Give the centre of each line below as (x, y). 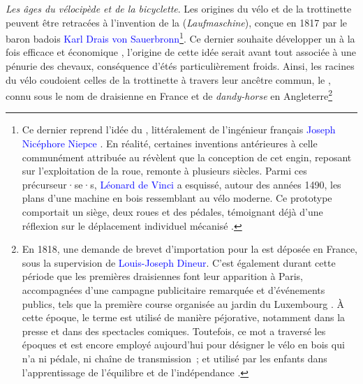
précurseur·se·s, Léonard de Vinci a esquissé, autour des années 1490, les (181, 184)
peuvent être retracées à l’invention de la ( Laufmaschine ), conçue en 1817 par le (176, 22)
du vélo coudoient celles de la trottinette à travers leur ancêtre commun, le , (168, 79)
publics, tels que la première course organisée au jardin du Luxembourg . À (183, 303)
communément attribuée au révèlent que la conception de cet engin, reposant (187, 157)
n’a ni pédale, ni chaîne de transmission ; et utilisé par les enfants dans (175, 358)
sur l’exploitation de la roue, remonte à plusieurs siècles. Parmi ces (164, 171)
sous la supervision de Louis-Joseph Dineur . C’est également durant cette (179, 262)
